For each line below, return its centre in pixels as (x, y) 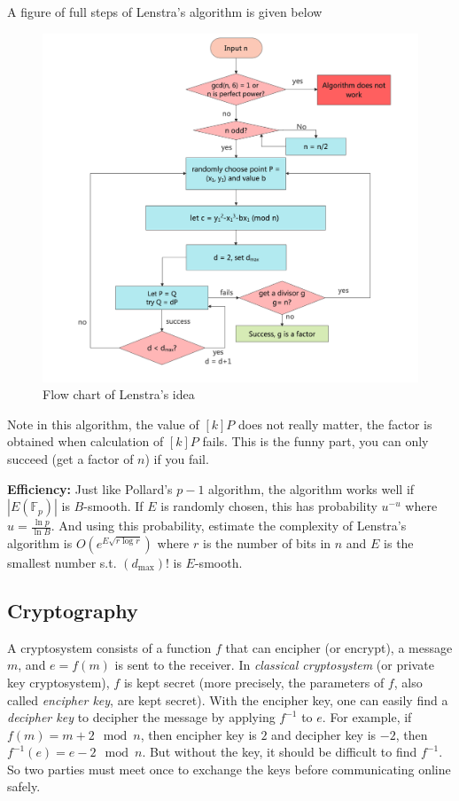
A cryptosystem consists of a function (109, 647)
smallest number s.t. (62, 562)
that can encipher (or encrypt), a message (339, 647)
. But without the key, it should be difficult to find (280, 752)
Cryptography (73, 610)
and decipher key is (324, 734)
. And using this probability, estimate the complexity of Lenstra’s (229, 526)
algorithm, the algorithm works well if (311, 488)
